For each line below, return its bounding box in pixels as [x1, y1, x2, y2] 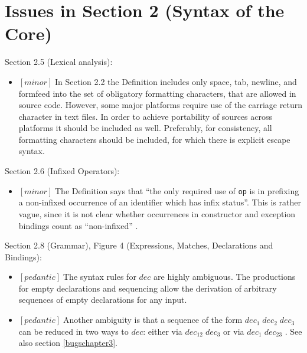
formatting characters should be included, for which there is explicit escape [18, 133, 290, 145]
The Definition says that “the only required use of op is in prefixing [55, 184, 299, 197]
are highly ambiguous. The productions [153, 270, 296, 283]
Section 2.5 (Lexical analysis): [5, 55, 113, 68]
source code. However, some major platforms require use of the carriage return [18, 99, 302, 111]
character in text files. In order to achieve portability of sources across [18, 110, 272, 122]
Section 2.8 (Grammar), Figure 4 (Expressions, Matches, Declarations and [5, 239, 273, 251]
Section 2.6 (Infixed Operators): [5, 165, 120, 177]
